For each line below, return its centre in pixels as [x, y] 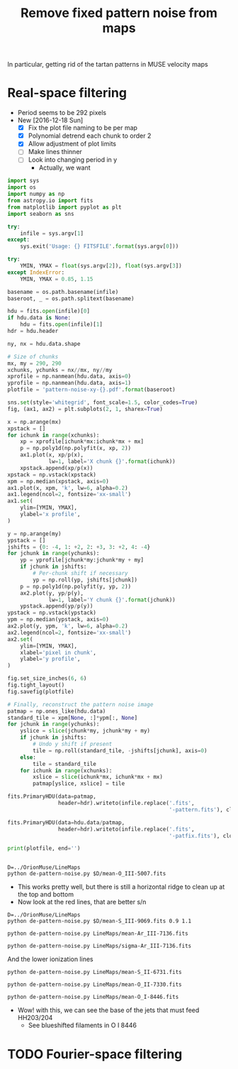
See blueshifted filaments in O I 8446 [82, 1025]
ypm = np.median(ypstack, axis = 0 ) [58, 620]
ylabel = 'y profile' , [50, 659]
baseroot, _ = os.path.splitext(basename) [71, 298]
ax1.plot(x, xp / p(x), [52, 455]
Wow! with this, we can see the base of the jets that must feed [108, 1010]
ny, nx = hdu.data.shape [44, 344]
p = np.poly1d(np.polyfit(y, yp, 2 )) [76, 586]
